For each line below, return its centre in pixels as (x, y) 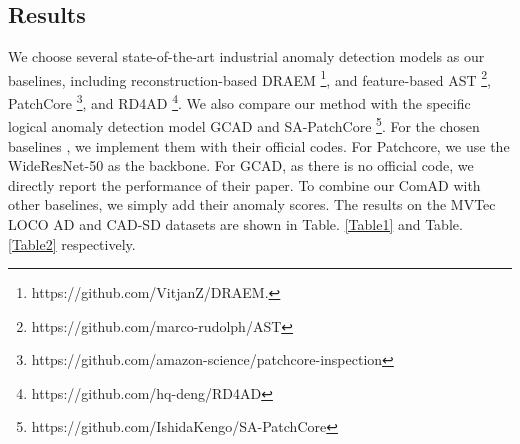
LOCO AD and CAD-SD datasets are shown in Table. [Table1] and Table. (235, 223)
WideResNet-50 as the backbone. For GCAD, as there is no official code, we (241, 165)
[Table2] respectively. (72, 243)
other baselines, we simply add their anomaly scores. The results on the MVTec (252, 204)
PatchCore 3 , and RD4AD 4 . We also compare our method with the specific (239, 101)
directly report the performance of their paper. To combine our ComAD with (244, 184)
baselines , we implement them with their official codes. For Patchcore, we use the (259, 145)
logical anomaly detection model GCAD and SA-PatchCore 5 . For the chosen (244, 124)
